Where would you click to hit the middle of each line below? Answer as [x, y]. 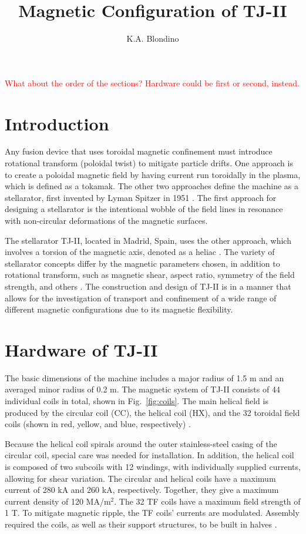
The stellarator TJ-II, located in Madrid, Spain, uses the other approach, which [148, 240]
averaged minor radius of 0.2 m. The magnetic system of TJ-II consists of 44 [142, 389]
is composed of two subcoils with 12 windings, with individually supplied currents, [153, 467]
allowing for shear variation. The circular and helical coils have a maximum [140, 478]
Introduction [57, 123]
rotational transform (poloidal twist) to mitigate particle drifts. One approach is [149, 163]
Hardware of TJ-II [81, 349]
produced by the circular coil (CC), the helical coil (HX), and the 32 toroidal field [152, 412]
